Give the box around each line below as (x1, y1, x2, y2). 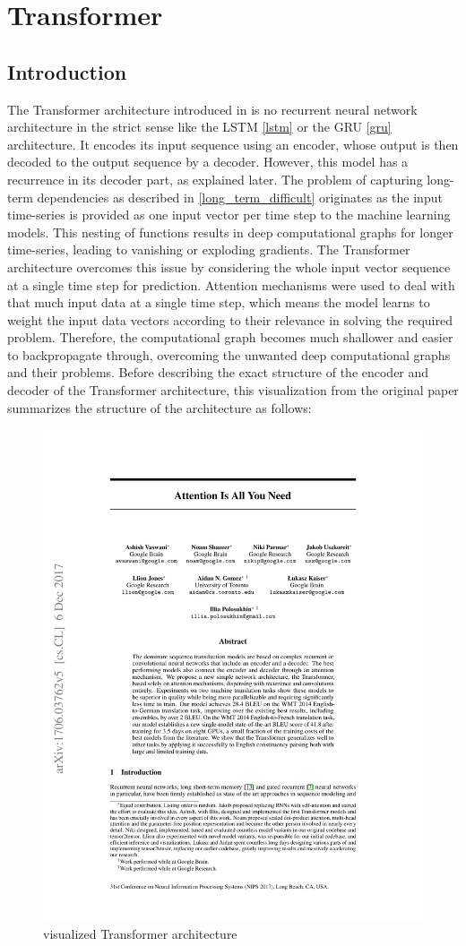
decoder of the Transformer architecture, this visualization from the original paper (7, 381, 459, 400)
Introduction (7, 57, 127, 85)
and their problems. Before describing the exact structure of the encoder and (7, 363, 429, 382)
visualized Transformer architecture (43, 924, 237, 942)
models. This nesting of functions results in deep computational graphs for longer (7, 222, 453, 241)
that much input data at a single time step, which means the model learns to (7, 293, 430, 312)
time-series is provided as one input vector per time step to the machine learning (7, 205, 451, 224)
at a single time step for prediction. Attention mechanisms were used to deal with (7, 275, 455, 294)
